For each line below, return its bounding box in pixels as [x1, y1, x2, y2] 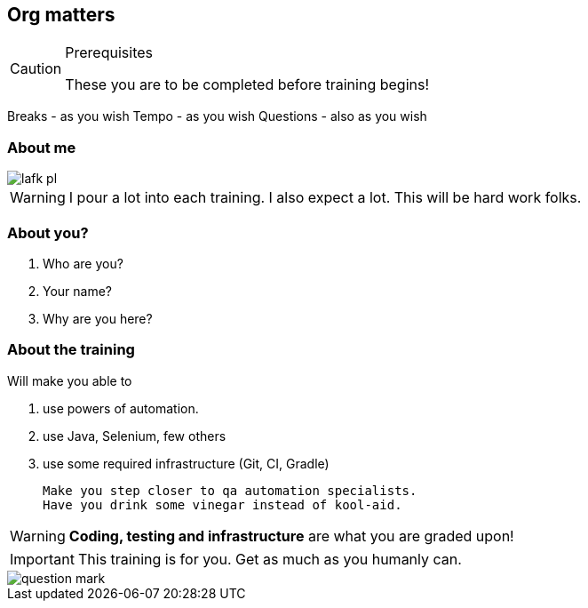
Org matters [7, 4, 115, 26]
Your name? [43, 283, 113, 299]
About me [7, 138, 76, 156]
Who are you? [43, 255, 123, 271]
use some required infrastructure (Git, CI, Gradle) [43, 455, 330, 471]
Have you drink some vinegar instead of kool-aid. [43, 497, 402, 512]
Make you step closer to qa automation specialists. [43, 483, 417, 498]
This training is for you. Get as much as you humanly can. [77, 549, 462, 568]
